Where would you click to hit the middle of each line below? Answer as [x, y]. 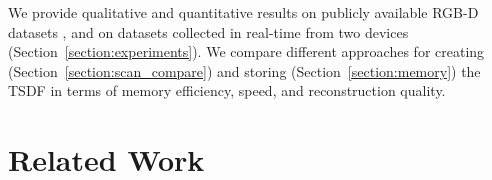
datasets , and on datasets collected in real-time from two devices [208, 31]
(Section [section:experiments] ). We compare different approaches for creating [246, 51]
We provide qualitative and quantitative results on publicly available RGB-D [243, 12]
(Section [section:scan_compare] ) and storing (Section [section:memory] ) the [244, 70]
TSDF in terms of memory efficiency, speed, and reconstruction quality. [227, 90]
